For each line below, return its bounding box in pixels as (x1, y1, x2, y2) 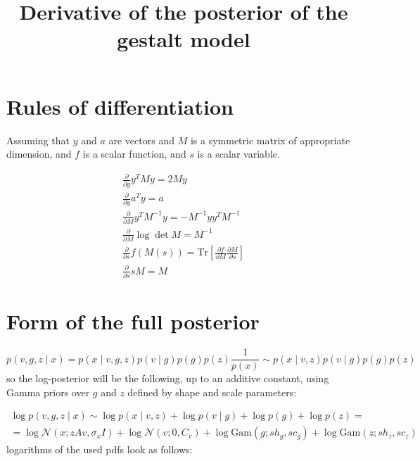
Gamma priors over (6, 384, 90, 399)
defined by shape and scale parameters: (127, 384, 297, 399)
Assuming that (6, 132, 70, 147)
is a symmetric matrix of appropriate (190, 132, 350, 147)
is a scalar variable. (197, 146, 280, 161)
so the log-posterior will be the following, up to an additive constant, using (6, 371, 329, 386)
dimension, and (6, 146, 72, 161)
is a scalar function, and (82, 146, 186, 161)
